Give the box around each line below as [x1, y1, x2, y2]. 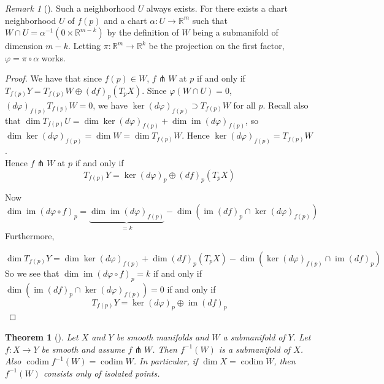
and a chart [104, 13, 147, 26]
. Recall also [263, 98, 309, 111]
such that [192, 13, 228, 26]
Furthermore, [5, 229, 55, 242]
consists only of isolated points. [43, 366, 160, 379]
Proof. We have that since [5, 72, 102, 85]
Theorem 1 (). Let [5, 331, 79, 343]
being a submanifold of [193, 26, 278, 39]
